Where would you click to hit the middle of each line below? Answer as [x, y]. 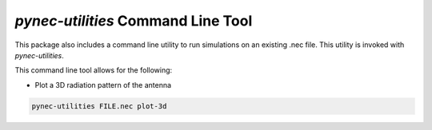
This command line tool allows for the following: [94, 70]
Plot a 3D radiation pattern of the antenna [103, 85]
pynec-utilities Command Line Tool [134, 21]
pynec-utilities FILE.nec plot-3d [99, 106]
